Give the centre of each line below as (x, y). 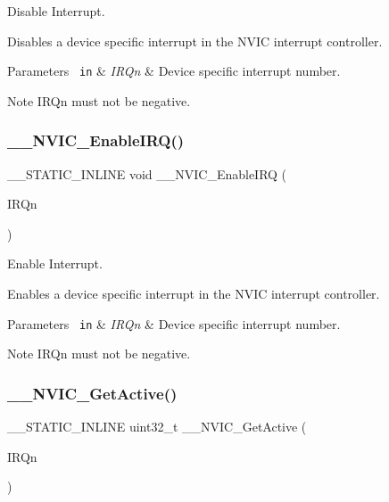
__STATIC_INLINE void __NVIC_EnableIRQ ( (147, 173)
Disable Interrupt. (56, 11)
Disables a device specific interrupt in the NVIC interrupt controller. (195, 41)
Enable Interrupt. (55, 263)
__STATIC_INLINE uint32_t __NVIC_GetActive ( (157, 427)
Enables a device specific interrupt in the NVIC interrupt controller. (194, 294)
